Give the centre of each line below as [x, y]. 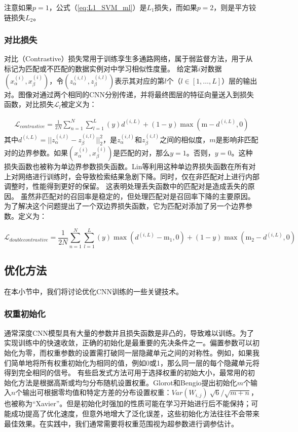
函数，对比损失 [29, 104]
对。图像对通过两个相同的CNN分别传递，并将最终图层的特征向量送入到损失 [129, 94]
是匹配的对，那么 [142, 153]
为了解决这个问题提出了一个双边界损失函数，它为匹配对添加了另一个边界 [125, 206]
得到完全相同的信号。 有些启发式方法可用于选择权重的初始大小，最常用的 [126, 372]
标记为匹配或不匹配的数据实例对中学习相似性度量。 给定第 [101, 68]
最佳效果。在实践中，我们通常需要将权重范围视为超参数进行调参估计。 [121, 423]
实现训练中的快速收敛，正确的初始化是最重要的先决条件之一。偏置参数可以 [128, 343]
